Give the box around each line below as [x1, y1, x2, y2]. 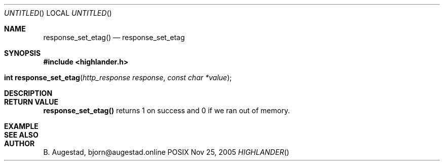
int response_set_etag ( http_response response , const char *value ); [4, 73, 232, 82]
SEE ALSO [4, 130, 39, 139]
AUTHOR [4, 139, 35, 148]
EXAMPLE [4, 122, 39, 130]
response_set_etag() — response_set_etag [43, 33, 185, 42]
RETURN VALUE [4, 97, 58, 106]
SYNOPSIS [4, 49, 41, 57]
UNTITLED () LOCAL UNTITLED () [4, 9, 112, 17]
